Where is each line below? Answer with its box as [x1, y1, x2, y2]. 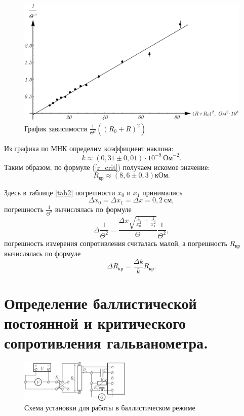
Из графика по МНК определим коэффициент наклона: [4, 143, 174, 153]
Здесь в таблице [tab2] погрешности [4, 187, 115, 197]
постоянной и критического [4, 313, 186, 333]
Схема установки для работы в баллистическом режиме [24, 402, 195, 413]
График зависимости [24, 123, 88, 133]
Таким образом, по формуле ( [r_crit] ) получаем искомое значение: [4, 161, 210, 172]
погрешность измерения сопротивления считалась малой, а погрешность [4, 237, 227, 248]
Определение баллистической [4, 292, 197, 313]
